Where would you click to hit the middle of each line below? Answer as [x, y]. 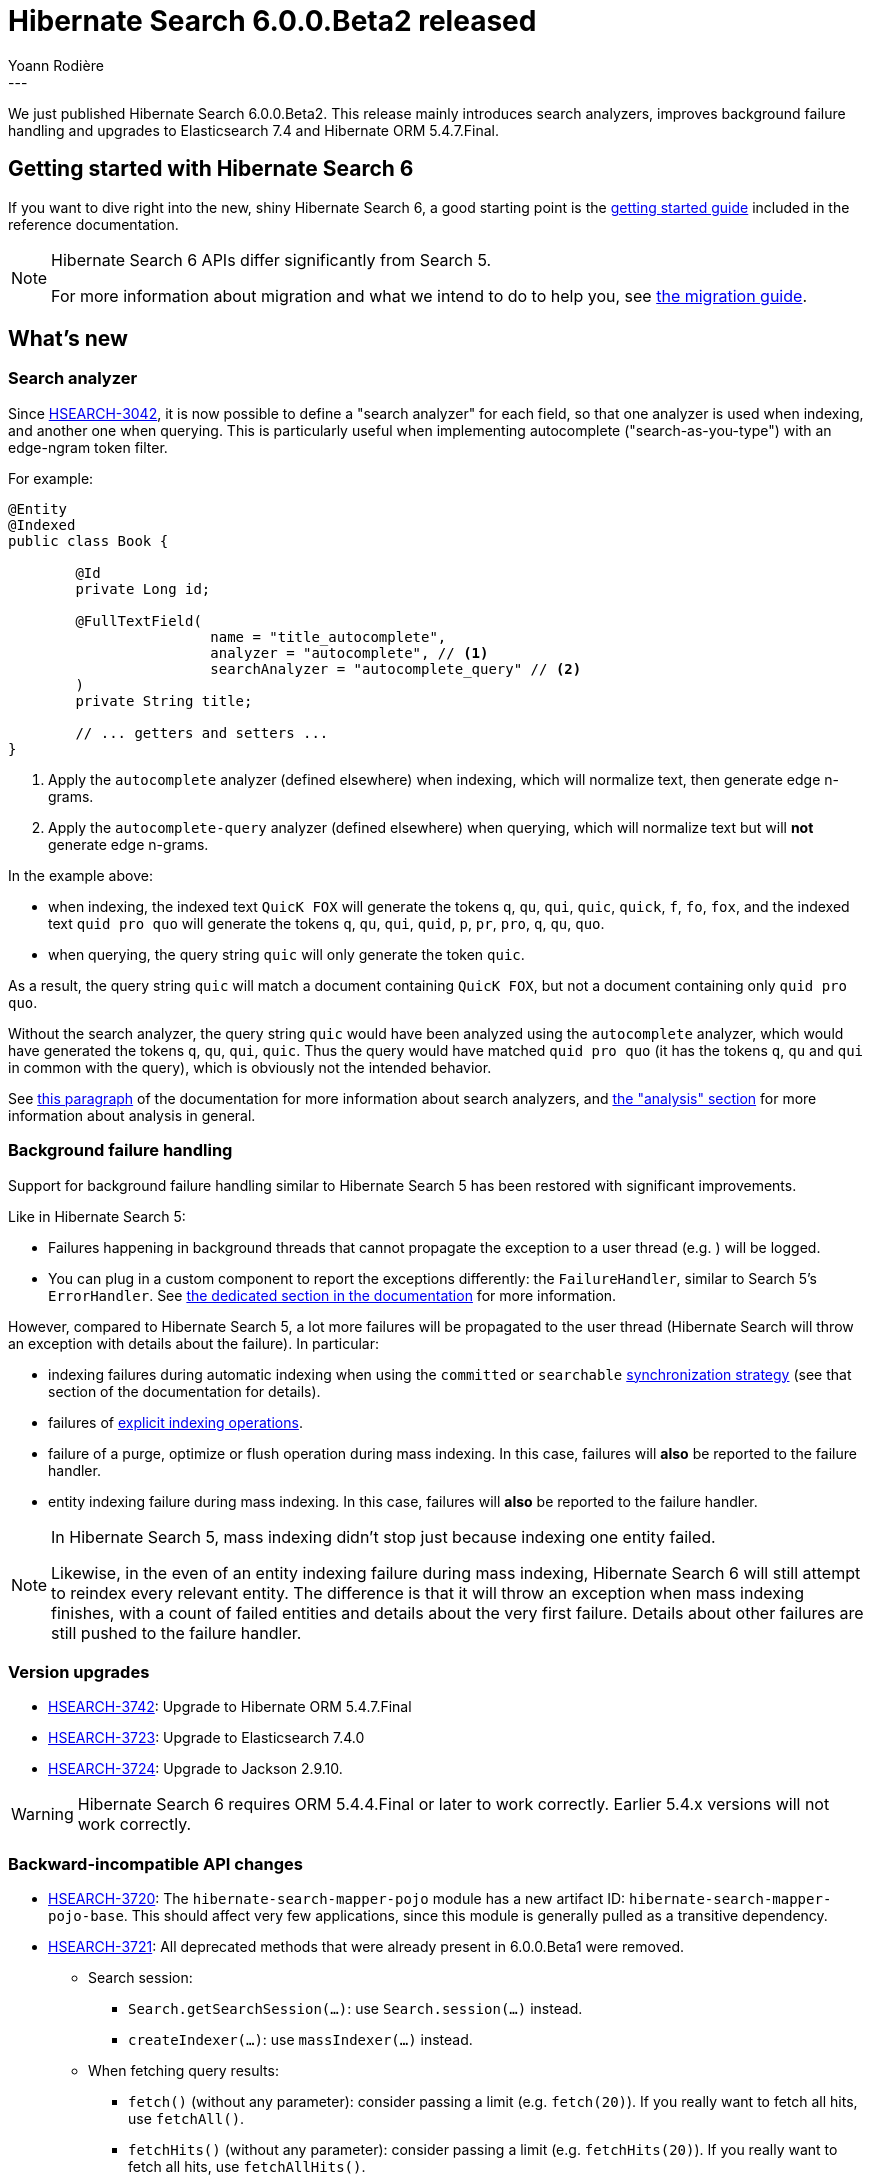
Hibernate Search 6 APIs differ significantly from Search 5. [271, 259]
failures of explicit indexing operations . [175, 1422]
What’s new [68, 339]
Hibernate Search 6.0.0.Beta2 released [272, 21]
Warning [42, 1814]
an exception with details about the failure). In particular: [193, 1343]
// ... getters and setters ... [202, 732]
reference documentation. [93, 224]
